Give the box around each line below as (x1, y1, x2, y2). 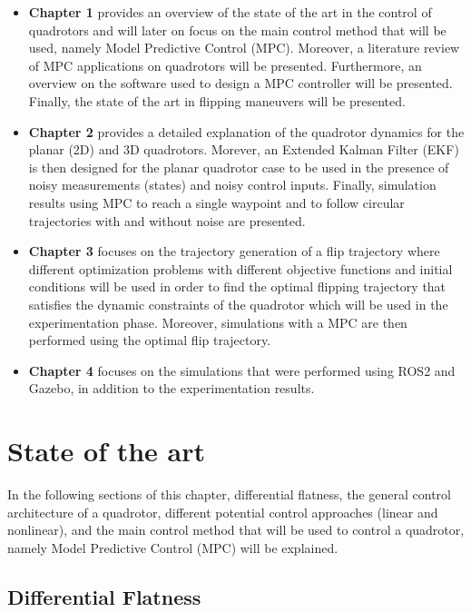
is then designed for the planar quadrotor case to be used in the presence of (28, 157, 449, 176)
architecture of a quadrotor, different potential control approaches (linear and (7, 502, 438, 521)
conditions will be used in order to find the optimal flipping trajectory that (28, 277, 446, 296)
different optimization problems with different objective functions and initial (28, 259, 453, 278)
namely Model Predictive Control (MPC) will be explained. (7, 538, 339, 557)
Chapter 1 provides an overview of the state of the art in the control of (28, 3, 432, 21)
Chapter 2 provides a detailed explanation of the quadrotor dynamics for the (28, 122, 465, 141)
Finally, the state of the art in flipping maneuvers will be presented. (28, 91, 406, 110)
